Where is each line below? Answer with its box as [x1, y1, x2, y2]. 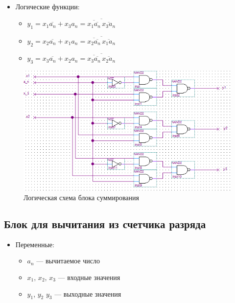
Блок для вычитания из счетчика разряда [4, 216, 206, 231]
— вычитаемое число [36, 256, 100, 266]
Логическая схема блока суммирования [23, 192, 139, 203]
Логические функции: [15, 1, 80, 11]
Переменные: [15, 239, 54, 249]
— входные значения [58, 272, 120, 282]
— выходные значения [54, 288, 121, 299]
